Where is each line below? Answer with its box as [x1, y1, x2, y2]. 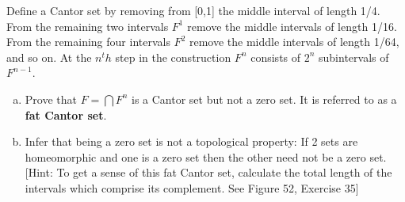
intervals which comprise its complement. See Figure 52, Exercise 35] [25, 179, 359, 196]
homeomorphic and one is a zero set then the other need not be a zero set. [25, 148, 387, 165]
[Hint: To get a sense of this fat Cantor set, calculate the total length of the [25, 164, 392, 181]
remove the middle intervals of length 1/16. [187, 17, 397, 34]
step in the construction [115, 48, 231, 65]
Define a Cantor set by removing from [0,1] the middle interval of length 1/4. [6, 2, 380, 18]
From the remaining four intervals [6, 33, 170, 50]
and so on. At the [6, 48, 92, 65]
